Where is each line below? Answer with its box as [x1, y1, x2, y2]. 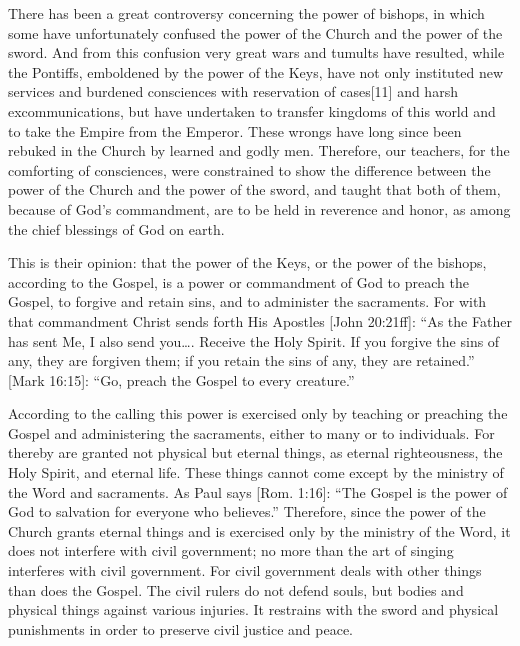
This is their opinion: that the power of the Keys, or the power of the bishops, [8, 252, 487, 273]
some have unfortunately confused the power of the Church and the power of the [8, 22, 503, 43]
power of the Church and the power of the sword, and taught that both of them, [8, 179, 501, 200]
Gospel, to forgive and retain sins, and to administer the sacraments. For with [8, 291, 487, 312]
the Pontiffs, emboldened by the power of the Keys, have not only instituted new [8, 61, 504, 82]
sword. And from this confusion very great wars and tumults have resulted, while [8, 42, 505, 63]
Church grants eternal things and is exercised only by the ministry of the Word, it [8, 520, 511, 541]
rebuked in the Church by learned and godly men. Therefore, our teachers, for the [8, 140, 510, 161]
